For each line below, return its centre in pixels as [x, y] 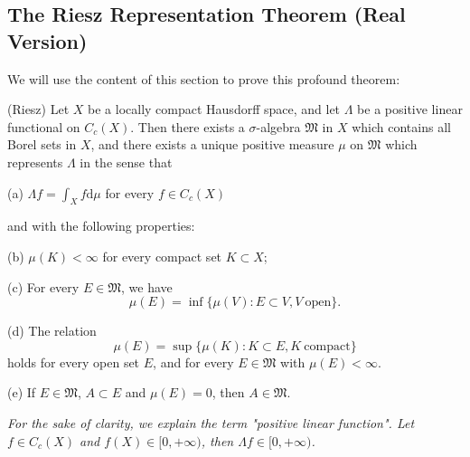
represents [35, 162]
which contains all [401, 126]
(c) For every [43, 286]
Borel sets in [42, 144]
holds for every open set [74, 362]
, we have [147, 286]
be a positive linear [410, 109]
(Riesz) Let [38, 109]
